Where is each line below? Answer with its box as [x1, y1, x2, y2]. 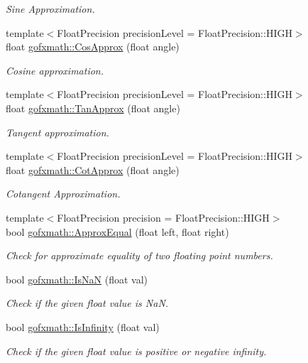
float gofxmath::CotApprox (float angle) [6, 162, 180, 177]
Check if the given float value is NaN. [6, 296, 169, 310]
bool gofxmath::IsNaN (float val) [6, 271, 148, 286]
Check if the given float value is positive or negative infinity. [6, 343, 267, 358]
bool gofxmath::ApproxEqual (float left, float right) [6, 224, 229, 239]
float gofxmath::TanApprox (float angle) [6, 100, 180, 115]
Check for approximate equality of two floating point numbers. [6, 248, 273, 263]
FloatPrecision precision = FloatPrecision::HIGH [57, 210, 270, 224]
